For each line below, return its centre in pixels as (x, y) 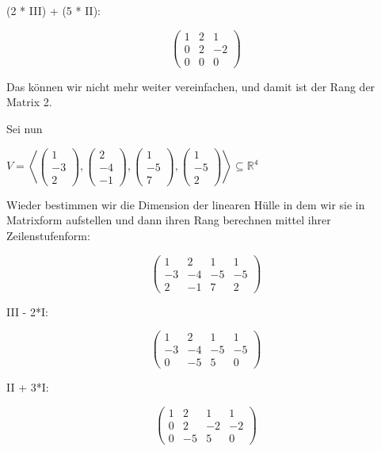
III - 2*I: (27, 311)
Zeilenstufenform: (48, 235)
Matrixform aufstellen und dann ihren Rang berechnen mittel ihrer (169, 220)
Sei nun (25, 128)
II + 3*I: (28, 387)
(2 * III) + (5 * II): (53, 10)
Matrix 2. (29, 102)
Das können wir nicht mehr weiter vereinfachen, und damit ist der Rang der (191, 86)
